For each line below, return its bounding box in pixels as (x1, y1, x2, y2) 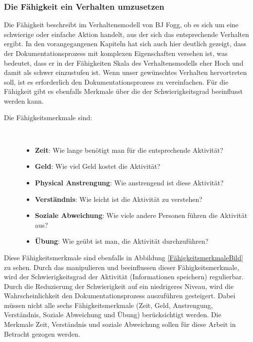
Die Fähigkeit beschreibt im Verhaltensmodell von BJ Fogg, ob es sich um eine (4, 19, 239, 30)
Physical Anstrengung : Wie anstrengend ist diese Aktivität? (35, 177, 224, 187)
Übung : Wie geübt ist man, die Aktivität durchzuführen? (35, 236, 209, 246)
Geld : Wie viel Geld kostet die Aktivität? (35, 161, 161, 171)
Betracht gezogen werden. (4, 328, 80, 339)
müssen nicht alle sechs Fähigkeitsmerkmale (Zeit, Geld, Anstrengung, (4, 300, 213, 310)
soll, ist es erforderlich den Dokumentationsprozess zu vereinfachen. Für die (4, 76, 229, 87)
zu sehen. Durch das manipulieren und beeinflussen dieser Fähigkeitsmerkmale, (4, 262, 239, 272)
